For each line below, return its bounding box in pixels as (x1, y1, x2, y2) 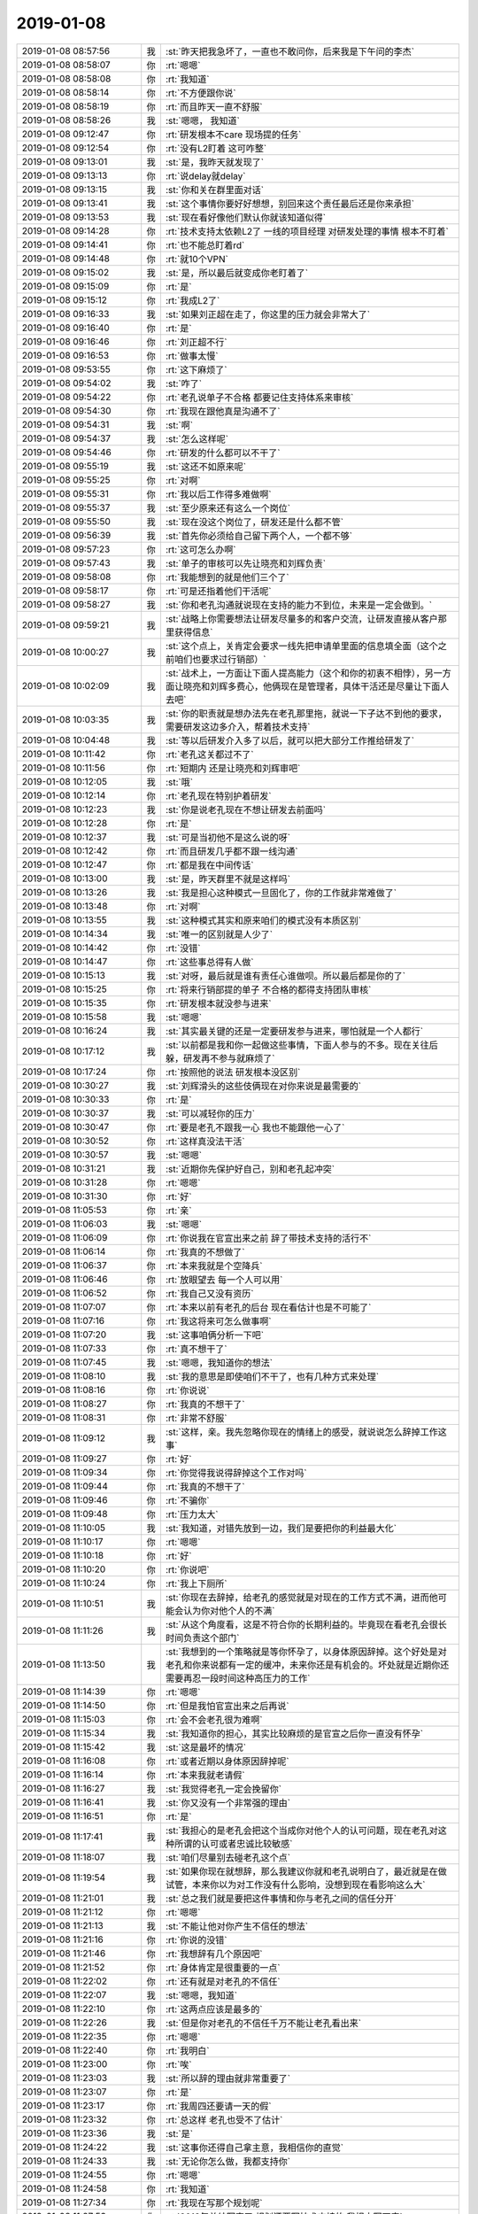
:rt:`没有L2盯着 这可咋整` (165, 142, 267, 154)
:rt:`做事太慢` (165, 350, 219, 362)
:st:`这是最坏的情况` (165, 1741, 247, 1753)
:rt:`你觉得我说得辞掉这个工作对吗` (165, 1467, 307, 1479)
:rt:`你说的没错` (165, 1933, 227, 1946)
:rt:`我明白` (165, 2044, 210, 2056)
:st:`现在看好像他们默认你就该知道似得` (165, 211, 327, 223)
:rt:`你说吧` (165, 1563, 210, 1575)
